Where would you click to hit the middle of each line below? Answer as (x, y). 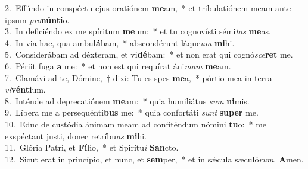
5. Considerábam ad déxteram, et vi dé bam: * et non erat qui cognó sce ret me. (149, 54)
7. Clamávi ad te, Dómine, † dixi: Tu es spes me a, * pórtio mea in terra (139, 77)
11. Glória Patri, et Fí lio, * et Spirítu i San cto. (92, 147)
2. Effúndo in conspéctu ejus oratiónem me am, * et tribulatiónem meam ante (148, 8)
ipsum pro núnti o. (37, 19)
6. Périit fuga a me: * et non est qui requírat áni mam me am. (118, 66)
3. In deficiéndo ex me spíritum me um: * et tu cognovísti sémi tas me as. (138, 31)
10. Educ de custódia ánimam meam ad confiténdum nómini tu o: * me (136, 124)
